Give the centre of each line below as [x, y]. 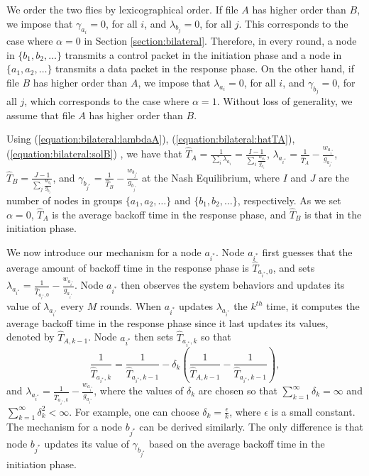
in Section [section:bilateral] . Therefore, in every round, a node [220, 41]
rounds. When [131, 306]
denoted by [31, 337]
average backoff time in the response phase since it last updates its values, [167, 322]
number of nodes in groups [65, 200]
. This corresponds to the [293, 23]
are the [334, 177]
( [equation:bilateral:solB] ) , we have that [94, 154]
